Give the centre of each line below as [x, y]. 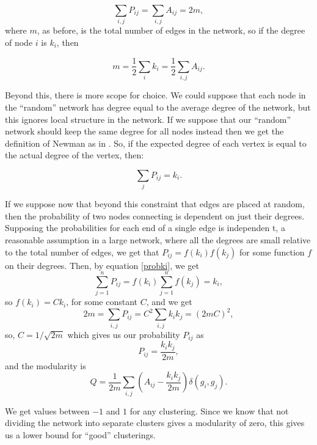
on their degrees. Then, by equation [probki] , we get [102, 265]
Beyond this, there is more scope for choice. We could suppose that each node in [155, 95]
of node [19, 42]
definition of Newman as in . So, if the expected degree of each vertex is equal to [156, 143]
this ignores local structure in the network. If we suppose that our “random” [148, 119]
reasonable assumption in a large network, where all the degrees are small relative [158, 239]
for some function [272, 252]
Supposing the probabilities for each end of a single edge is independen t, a [145, 228]
